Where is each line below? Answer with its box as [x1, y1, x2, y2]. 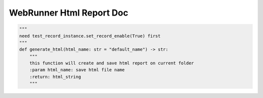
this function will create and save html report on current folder [29, 60, 194, 66]
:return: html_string [29, 74, 81, 79]
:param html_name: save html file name [29, 67, 125, 73]
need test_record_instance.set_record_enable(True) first [19, 33, 161, 39]
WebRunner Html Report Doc [9, 7, 129, 18]
